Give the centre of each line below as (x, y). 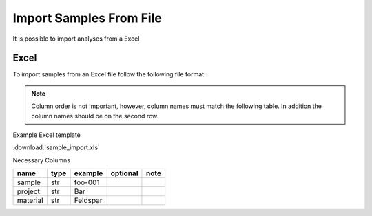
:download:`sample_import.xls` (56, 147)
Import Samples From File (87, 18)
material (30, 201)
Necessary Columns (42, 160)
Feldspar (88, 201)
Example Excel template (46, 135)
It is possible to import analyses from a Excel (76, 39)
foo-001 (87, 182)
